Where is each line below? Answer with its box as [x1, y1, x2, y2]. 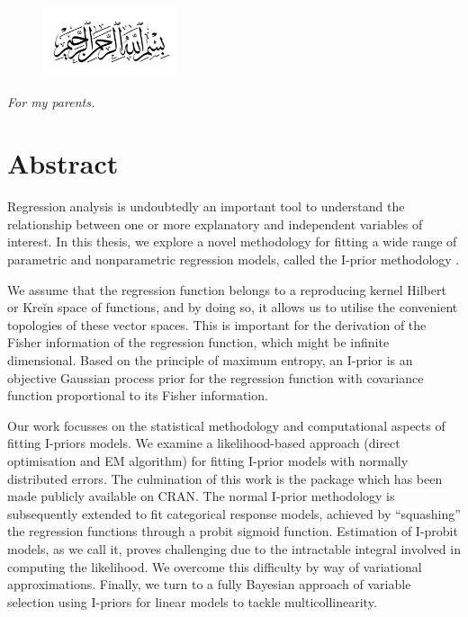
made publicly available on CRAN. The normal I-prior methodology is [7, 487, 395, 505]
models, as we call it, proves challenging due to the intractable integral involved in [7, 539, 461, 558]
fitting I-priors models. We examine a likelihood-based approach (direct [7, 434, 400, 452]
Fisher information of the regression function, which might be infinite [7, 333, 390, 352]
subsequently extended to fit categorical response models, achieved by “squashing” [7, 504, 461, 523]
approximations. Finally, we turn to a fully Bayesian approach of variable [7, 575, 411, 594]
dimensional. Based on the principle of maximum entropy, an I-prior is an [7, 351, 413, 369]
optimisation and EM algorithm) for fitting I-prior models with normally [7, 451, 409, 469]
